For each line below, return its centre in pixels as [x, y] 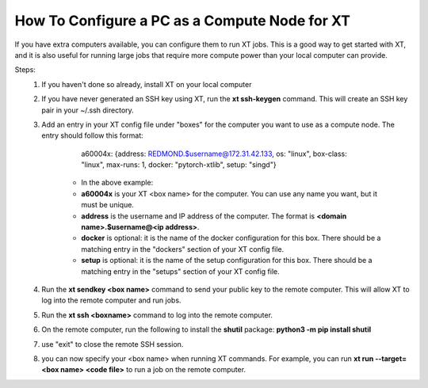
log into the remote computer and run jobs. [111, 300]
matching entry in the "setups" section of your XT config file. [181, 271]
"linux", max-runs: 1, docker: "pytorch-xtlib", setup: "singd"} [179, 165]
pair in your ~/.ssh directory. [88, 110]
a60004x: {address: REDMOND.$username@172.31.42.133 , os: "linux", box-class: [214, 154]
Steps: [25, 70]
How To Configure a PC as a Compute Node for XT [182, 21]
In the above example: [117, 183]
